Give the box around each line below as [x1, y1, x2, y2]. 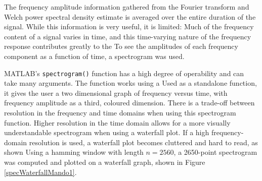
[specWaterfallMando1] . [4, 166, 77, 177]
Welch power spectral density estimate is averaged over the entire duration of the [4, 11, 256, 22]
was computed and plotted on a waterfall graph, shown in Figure [4, 156, 205, 167]
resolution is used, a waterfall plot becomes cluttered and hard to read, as [29, 137, 258, 147]
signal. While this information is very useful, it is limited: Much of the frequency [4, 21, 254, 32]
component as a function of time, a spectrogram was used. [4, 50, 185, 61]
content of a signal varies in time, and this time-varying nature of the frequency [4, 31, 251, 41]
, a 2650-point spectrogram [173, 147, 257, 157]
